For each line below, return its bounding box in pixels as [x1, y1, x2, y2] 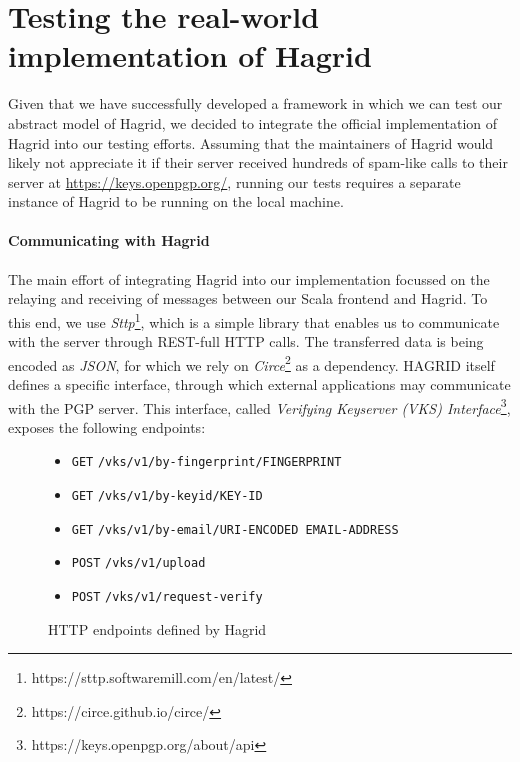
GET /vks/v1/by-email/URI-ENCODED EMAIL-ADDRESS [71, 522, 399, 537]
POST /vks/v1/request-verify [71, 590, 263, 605]
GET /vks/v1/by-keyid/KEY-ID [71, 489, 263, 504]
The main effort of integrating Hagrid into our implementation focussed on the [8, 268, 490, 289]
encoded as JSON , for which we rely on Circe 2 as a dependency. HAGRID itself [8, 351, 495, 375]
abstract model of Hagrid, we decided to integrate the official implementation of [8, 112, 498, 133]
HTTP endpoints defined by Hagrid [48, 618, 267, 639]
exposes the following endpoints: [8, 416, 206, 437]
